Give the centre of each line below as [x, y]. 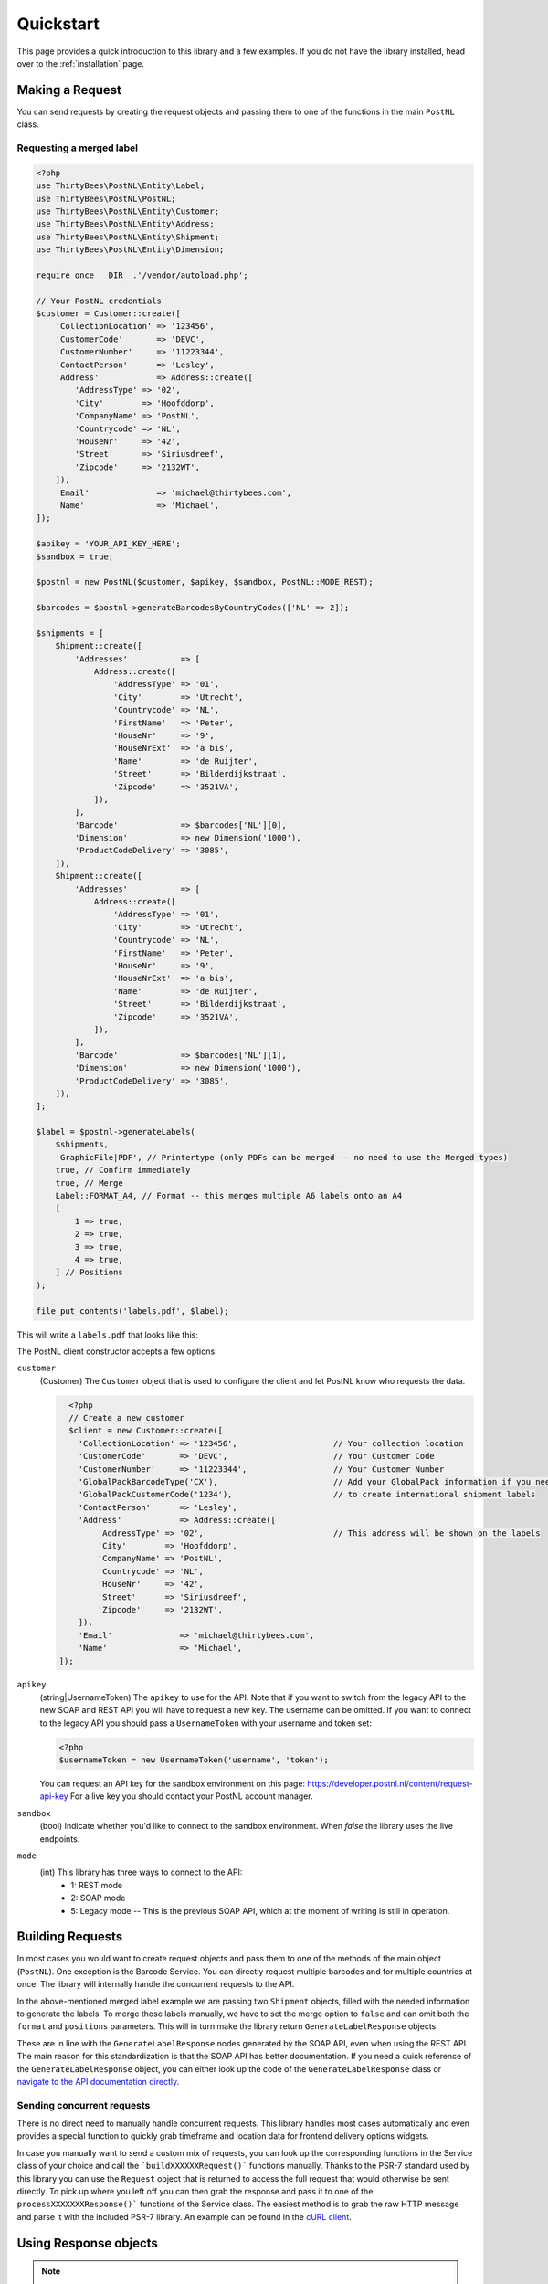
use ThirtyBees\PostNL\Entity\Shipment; [127, 237]
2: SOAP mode [98, 1898]
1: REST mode [97, 1885]
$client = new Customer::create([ [146, 1431]
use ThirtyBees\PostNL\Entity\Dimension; [130, 250]
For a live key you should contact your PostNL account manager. [191, 1796]
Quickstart [58, 24]
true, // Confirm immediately [123, 1170]
